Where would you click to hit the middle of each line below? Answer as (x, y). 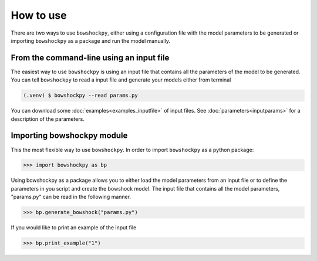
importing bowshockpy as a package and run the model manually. (90, 40)
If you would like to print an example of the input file (74, 228)
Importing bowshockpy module (69, 136)
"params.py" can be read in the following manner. (71, 197)
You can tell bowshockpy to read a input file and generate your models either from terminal (121, 80)
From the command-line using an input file (90, 58)
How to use (39, 15)
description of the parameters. (48, 119)
